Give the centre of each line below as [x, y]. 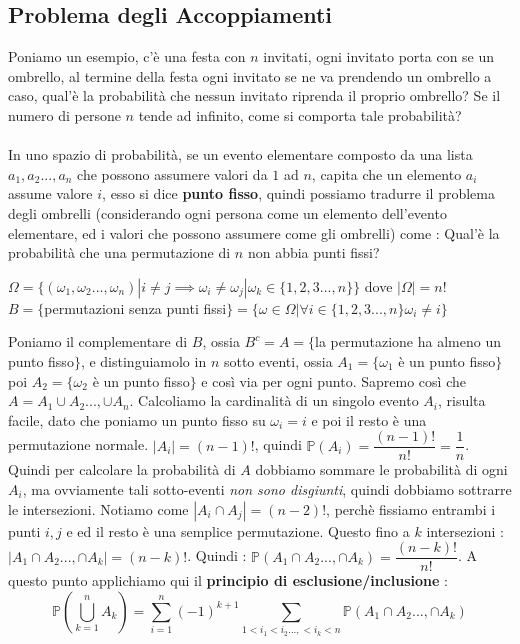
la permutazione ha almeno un [408, 341]
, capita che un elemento [386, 173]
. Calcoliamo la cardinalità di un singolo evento [274, 400]
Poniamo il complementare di [98, 341]
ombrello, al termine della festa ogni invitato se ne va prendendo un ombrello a [250, 75]
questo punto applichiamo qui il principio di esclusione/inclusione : [228, 580]
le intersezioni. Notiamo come [98, 508]
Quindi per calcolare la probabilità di [122, 469]
